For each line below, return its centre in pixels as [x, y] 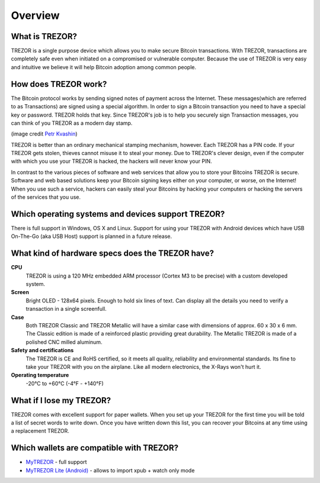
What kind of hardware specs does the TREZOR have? [113, 254]
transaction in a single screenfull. [66, 309]
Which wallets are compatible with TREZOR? [95, 448]
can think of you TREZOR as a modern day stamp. [72, 123]
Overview [35, 15]
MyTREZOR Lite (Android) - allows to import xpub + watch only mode [110, 470]
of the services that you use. [46, 197]
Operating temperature [40, 375]
